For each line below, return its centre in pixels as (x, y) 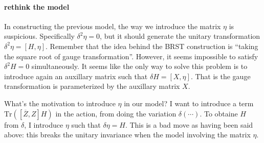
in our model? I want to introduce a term (189, 103)
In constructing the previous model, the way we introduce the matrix (113, 26)
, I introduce (44, 124)
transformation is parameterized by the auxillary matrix (92, 86)
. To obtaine (219, 113)
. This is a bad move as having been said (189, 124)
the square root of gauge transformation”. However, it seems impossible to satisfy (131, 56)
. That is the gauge (221, 76)
